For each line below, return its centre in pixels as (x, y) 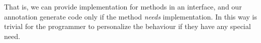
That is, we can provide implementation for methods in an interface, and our (123, 6)
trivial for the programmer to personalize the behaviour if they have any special (127, 26)
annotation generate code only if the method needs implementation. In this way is (131, 16)
